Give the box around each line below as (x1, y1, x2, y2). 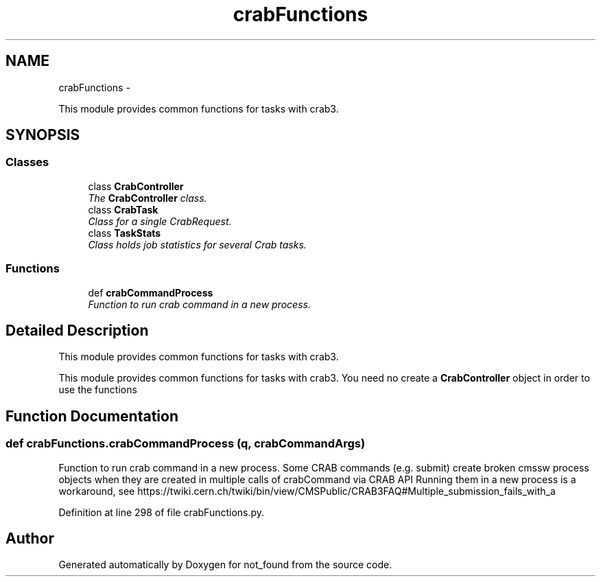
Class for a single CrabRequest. (88, 215, 232, 227)
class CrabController (88, 180, 184, 192)
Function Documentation (5, 407, 178, 425)
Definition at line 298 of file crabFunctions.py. (58, 506, 265, 518)
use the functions (58, 384, 137, 396)
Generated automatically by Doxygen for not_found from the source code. (58, 559, 392, 571)
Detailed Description (5, 321, 149, 339)
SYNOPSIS (5, 126, 80, 144)
